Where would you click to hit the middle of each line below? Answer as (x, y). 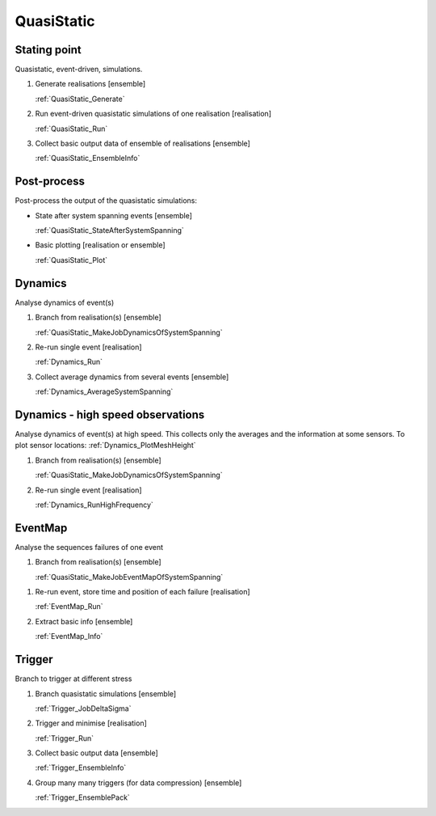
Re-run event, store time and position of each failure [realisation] (143, 592)
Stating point (48, 50)
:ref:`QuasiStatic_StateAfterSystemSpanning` (110, 230)
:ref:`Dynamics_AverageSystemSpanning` (104, 391)
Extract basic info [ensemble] (84, 621)
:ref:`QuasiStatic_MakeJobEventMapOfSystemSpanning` (129, 577)
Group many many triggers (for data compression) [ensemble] (138, 782)
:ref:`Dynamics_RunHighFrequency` (94, 505)
